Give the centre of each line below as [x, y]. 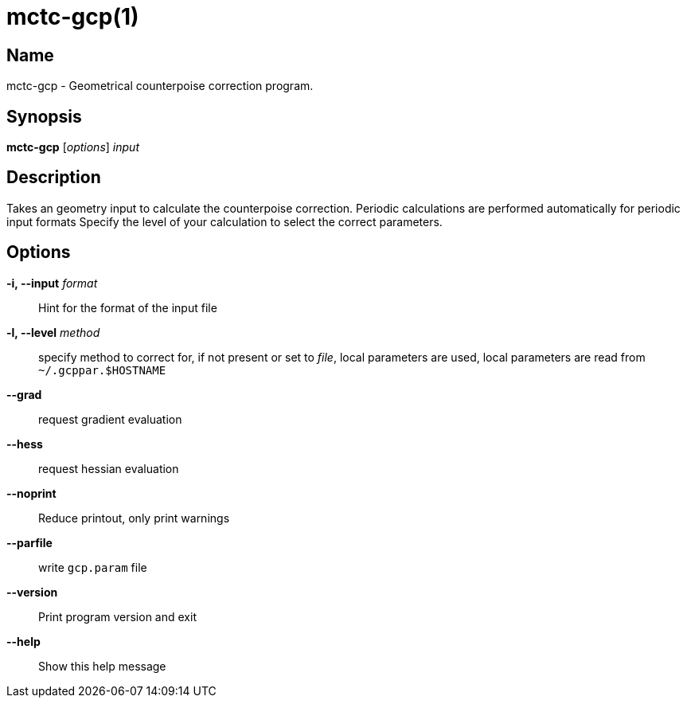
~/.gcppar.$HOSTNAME [102, 370]
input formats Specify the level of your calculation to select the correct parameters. [224, 221]
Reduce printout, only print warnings [134, 518]
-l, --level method [53, 332]
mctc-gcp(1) [73, 17]
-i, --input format [52, 283]
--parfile [29, 542]
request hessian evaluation [109, 468]
